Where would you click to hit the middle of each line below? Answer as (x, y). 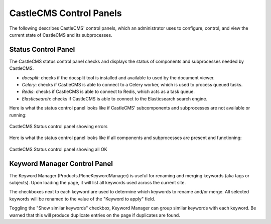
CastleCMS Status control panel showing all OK (58, 149)
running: (18, 115)
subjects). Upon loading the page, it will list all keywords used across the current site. (97, 183)
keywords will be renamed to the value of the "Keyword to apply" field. (82, 199)
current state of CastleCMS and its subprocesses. (61, 35)
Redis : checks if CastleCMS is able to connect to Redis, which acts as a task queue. (108, 92)
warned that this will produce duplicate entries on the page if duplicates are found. (95, 215)
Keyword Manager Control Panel (61, 163)
